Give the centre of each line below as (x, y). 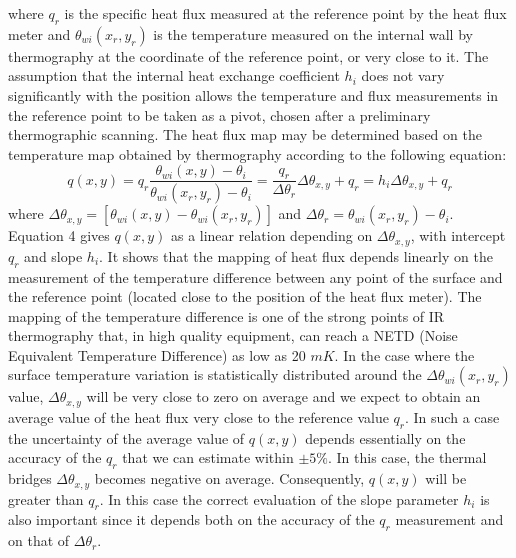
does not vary (403, 75)
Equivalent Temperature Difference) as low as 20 (157, 354)
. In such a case (452, 416)
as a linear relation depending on (271, 235)
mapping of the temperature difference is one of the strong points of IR (226, 315)
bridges (30, 478)
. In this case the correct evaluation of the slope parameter (279, 498)
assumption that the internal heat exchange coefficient (174, 75)
